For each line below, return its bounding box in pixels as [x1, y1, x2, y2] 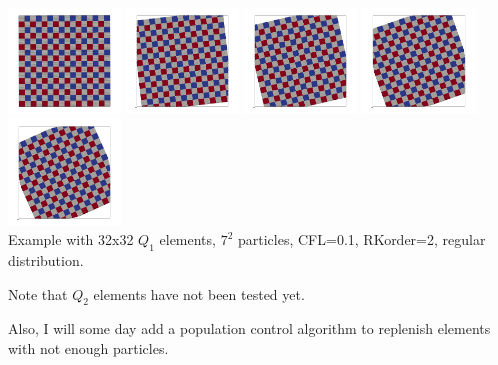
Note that [8, 283, 68, 304]
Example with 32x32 [8, 229, 134, 250]
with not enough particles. [8, 337, 169, 358]
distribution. [8, 249, 84, 270]
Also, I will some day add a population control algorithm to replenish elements [8, 318, 491, 339]
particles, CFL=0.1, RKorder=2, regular [237, 229, 486, 250]
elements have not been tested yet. [93, 283, 305, 304]
